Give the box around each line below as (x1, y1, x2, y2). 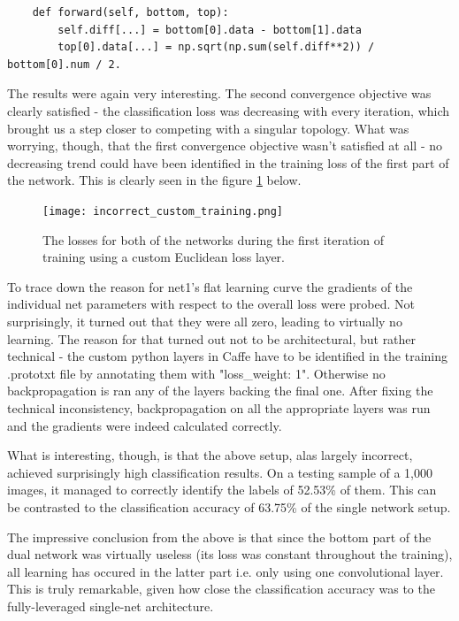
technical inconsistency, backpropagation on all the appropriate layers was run (7, 398, 431, 417)
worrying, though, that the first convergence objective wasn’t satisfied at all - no (7, 136, 443, 155)
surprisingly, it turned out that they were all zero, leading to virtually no (7, 311, 402, 330)
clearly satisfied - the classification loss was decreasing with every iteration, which (7, 101, 450, 119)
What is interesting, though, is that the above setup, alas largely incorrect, (7, 446, 413, 464)
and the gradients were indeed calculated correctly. (7, 416, 282, 434)
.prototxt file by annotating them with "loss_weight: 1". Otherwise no (7, 364, 386, 382)
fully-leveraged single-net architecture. (7, 596, 214, 615)
